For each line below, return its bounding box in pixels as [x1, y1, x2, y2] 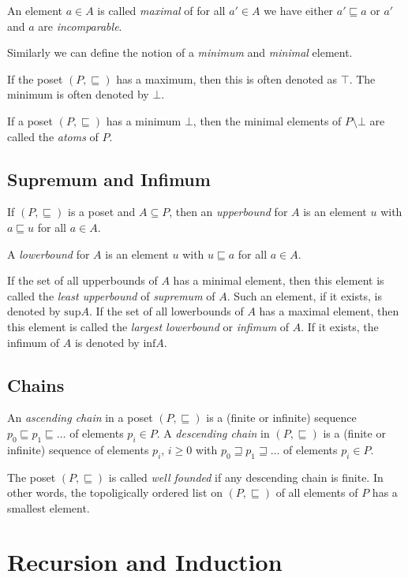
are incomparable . [38, 17, 122, 34]
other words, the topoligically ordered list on [7, 484, 223, 501]
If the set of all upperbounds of [7, 272, 158, 289]
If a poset [7, 112, 54, 129]
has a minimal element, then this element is [173, 272, 384, 289]
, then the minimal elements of [193, 112, 342, 129]
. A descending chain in [156, 424, 270, 441]
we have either [264, 2, 334, 18]
